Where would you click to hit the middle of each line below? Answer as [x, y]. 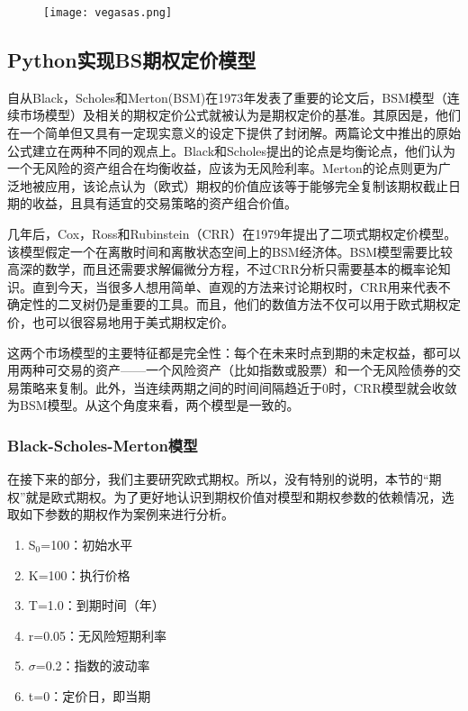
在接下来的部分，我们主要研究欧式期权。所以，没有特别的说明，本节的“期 [225, 479]
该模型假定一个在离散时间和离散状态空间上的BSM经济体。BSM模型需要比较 [230, 251]
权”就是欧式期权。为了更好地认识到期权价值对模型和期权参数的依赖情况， [225, 496]
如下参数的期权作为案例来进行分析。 [126, 514]
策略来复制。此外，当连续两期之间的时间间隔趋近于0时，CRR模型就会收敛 [238, 387]
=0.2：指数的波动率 [93, 665]
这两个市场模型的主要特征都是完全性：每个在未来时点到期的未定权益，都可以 [234, 352]
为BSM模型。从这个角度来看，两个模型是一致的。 [153, 405]
